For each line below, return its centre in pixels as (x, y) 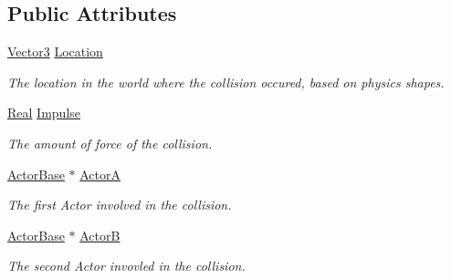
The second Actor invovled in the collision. (126, 266)
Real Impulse (44, 113)
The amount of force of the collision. (110, 143)
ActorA (100, 174)
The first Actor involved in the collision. (120, 205)
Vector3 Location (55, 51)
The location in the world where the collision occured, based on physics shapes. (226, 82)
